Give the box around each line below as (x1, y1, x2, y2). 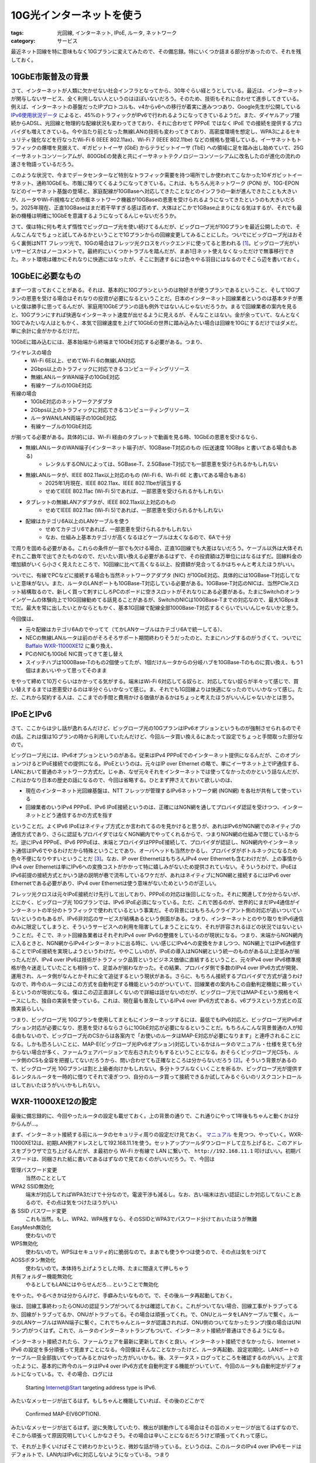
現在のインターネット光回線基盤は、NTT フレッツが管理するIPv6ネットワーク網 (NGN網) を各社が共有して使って (25, 787, 297, 794)
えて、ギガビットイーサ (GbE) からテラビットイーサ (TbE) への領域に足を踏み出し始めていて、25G (67, 144, 304, 152)
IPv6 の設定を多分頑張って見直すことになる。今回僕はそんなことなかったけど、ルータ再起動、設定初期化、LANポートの (11, 1346, 300, 1353)
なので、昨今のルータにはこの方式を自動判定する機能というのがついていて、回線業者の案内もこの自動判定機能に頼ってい (11, 980, 303, 987)
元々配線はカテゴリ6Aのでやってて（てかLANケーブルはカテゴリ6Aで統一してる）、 (25, 626, 225, 633)
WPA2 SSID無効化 (11, 1183, 54, 1190)
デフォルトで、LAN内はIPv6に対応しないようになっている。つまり (11, 1451, 170, 1458)
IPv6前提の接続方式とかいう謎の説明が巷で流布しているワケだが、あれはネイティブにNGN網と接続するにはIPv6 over (11, 871, 291, 878)
